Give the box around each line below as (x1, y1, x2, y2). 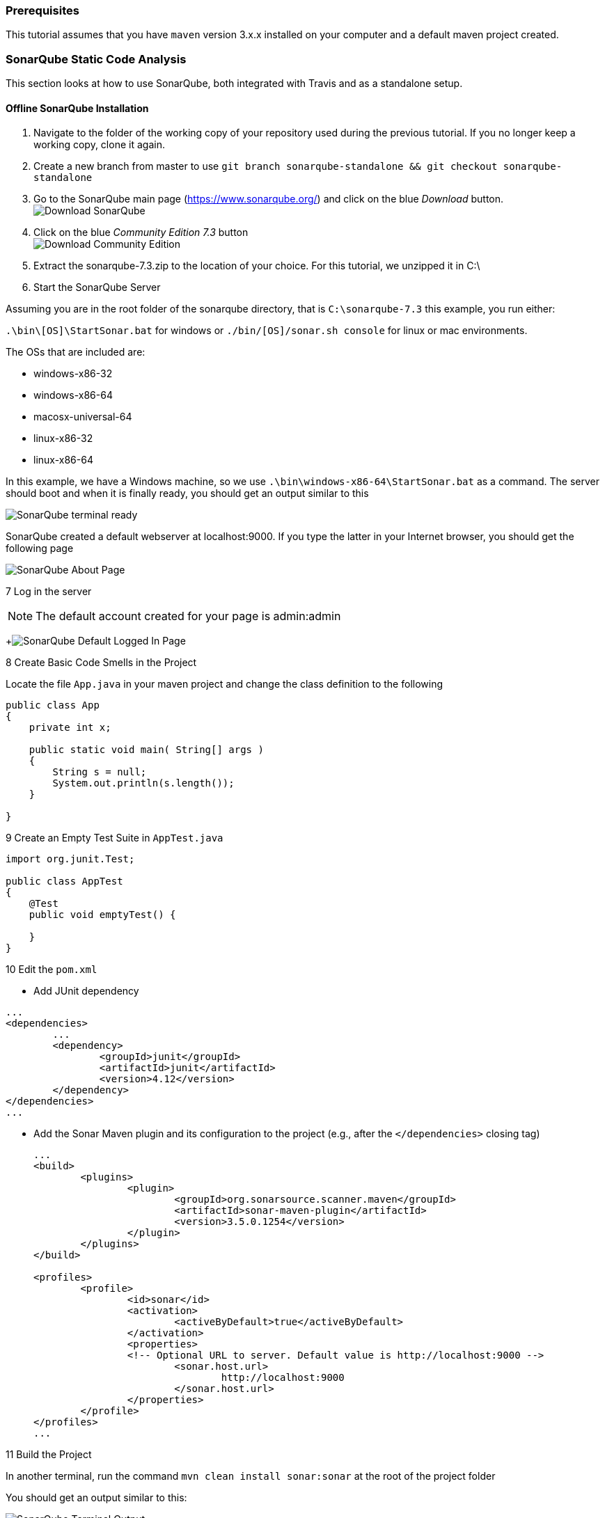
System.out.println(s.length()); (52, 777, 235, 789)
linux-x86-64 (33, 454, 93, 466)
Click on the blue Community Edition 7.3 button (33, 226, 249, 239)
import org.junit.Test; (6, 853, 135, 865)
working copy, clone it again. (33, 139, 165, 151)
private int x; (29, 722, 111, 734)
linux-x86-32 (33, 432, 93, 445)
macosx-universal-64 (33, 411, 132, 423)
